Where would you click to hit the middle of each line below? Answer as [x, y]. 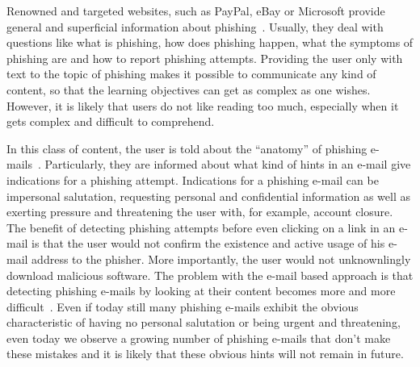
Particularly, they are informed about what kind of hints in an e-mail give [228, 164]
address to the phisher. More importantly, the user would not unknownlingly [221, 259]
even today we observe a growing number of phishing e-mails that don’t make [199, 338]
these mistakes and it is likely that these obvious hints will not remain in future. [205, 354]
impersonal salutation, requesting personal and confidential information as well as [208, 196]
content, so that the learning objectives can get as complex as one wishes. [189, 89]
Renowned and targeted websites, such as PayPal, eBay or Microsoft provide [196, 10]
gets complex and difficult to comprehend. [111, 121]
